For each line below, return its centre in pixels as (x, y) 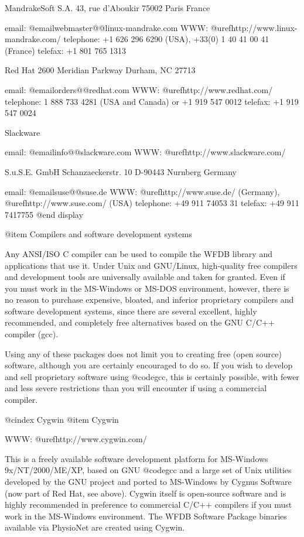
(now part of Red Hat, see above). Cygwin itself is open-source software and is (146, 493)
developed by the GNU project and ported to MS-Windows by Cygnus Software (148, 481)
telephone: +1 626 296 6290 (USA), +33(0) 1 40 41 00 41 (166, 39)
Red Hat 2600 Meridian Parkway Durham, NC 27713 (100, 70)
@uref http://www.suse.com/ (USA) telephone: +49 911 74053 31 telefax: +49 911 (152, 203)
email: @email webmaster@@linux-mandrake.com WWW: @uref (118, 27)
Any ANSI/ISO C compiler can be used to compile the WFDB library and (139, 253)
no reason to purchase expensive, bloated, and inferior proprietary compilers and (149, 300)
